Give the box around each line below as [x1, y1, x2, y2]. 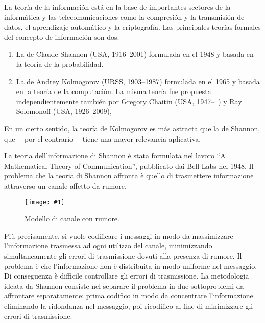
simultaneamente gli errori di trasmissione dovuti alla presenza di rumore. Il [4, 250, 242, 261]
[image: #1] [25, 198, 65, 206]
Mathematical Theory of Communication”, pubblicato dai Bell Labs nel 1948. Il [4, 160, 254, 171]
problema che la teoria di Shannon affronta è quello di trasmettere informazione [4, 170, 254, 181]
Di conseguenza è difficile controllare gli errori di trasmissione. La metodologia [4, 270, 249, 281]
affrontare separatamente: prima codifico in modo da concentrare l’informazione [4, 290, 253, 301]
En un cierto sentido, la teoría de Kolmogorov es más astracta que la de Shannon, [4, 123, 260, 133]
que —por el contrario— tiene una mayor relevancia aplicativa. [4, 133, 201, 144]
